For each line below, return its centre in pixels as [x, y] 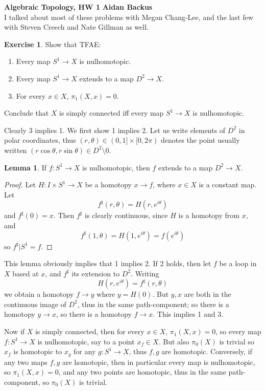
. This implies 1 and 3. [188, 314]
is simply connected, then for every [90, 331]
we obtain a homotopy [39, 294]
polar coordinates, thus [40, 140]
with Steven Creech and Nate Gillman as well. [76, 27]
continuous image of [35, 304]
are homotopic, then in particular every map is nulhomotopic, [159, 362]
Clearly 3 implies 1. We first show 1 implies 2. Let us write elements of [115, 130]
